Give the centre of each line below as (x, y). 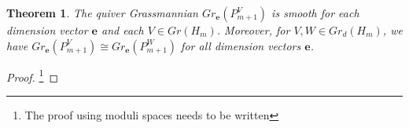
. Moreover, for (253, 30)
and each (123, 30)
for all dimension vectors (241, 45)
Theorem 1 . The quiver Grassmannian (102, 13)
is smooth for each (315, 13)
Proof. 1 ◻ (33, 75)
